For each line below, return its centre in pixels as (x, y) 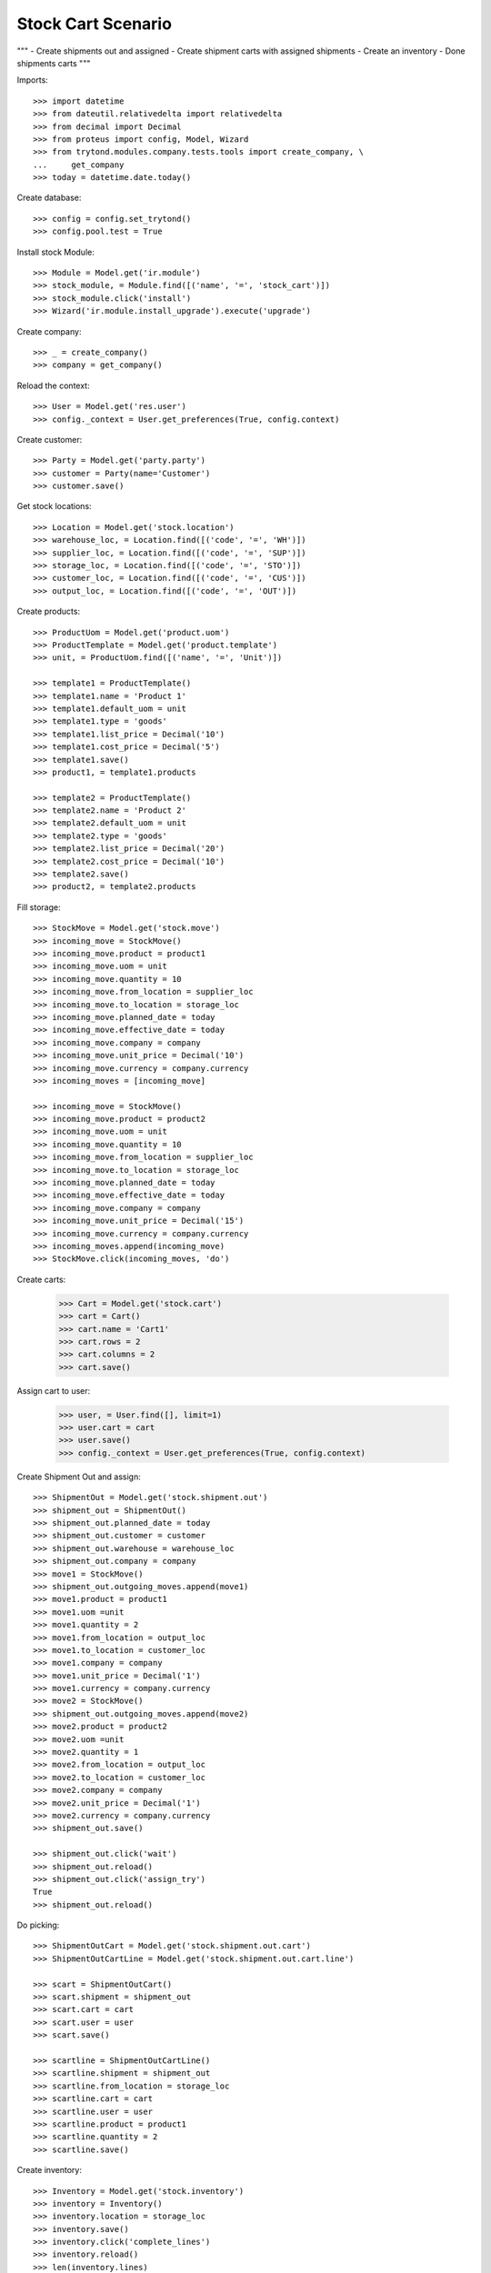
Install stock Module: (55, 252)
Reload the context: (53, 386)
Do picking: (38, 1925)
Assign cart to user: (54, 1390)
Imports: (33, 80)
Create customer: (50, 439)
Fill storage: (39, 907)
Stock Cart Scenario (95, 24)
